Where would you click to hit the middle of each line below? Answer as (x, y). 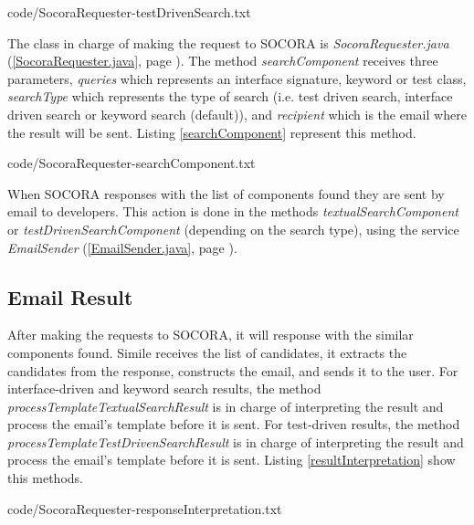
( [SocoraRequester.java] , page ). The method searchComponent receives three (223, 61)
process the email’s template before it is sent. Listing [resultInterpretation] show (232, 460)
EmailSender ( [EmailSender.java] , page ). (122, 247)
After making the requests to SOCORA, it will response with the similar (211, 335)
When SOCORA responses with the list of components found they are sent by (226, 193)
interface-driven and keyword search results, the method (164, 388)
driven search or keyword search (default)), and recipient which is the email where (237, 114)
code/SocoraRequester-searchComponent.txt (132, 163)
